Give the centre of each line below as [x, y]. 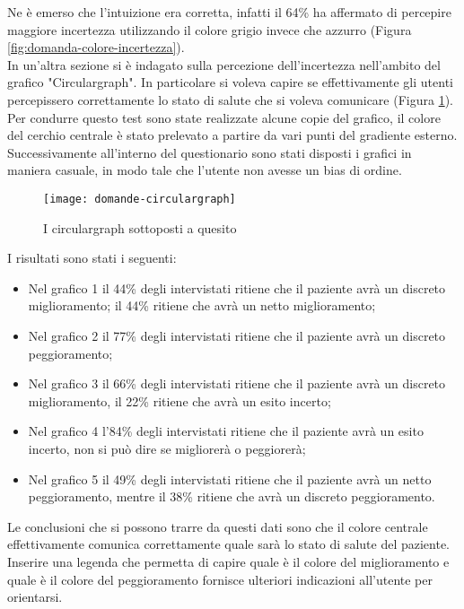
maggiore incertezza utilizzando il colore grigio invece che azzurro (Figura [210, 29]
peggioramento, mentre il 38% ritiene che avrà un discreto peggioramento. [232, 496]
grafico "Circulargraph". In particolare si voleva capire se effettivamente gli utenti [230, 82]
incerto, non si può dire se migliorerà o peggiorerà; [167, 448]
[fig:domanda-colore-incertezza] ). [96, 47]
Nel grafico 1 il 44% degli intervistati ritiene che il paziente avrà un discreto [237, 287]
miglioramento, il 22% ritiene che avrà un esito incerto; [179, 400]
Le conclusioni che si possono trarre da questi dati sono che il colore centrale [218, 526]
